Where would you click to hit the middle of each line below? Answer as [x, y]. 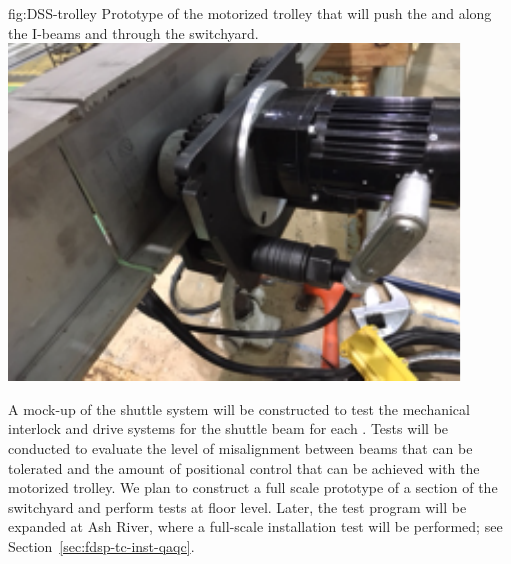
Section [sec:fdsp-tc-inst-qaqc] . [101, 545]
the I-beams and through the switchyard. [133, 32]
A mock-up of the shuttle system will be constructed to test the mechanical [239, 408]
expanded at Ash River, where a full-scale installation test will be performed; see [255, 526]
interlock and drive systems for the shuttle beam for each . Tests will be [228, 428]
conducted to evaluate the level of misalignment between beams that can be [240, 447]
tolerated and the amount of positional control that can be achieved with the [244, 467]
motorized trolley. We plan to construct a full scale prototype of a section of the [253, 487]
